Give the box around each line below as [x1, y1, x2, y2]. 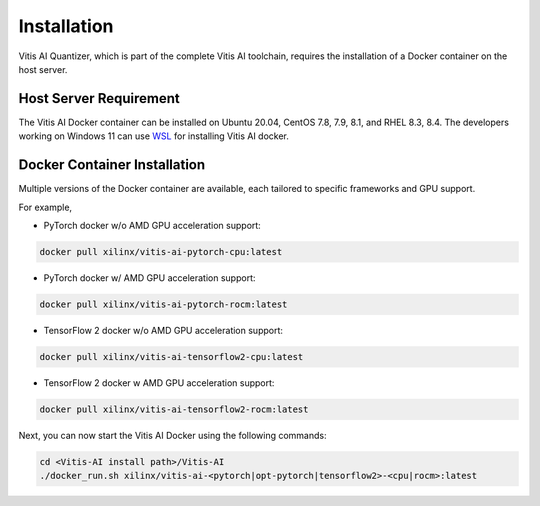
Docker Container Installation [18, 156, 206, 174]
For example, [18, 201, 73, 213]
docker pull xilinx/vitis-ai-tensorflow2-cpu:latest [39, 351, 304, 362]
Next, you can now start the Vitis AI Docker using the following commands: [18, 429, 327, 441]
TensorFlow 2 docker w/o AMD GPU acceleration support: [43, 324, 284, 336]
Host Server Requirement [18, 90, 180, 107]
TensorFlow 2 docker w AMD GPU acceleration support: [43, 376, 275, 389]
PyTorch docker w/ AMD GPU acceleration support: [43, 271, 256, 284]
